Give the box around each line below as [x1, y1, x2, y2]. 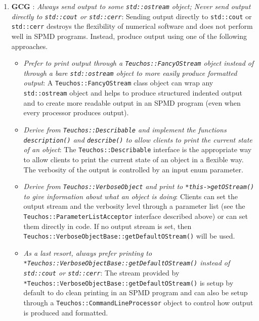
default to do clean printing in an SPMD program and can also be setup [23, 287, 248, 298]
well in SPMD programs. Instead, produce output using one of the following [11, 30, 247, 41]
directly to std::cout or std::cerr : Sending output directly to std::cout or [11, 11, 252, 21]
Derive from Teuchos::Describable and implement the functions [23, 124, 227, 134]
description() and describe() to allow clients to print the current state [23, 134, 252, 145]
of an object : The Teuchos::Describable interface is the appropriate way [23, 144, 252, 155]
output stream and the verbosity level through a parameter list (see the [23, 201, 245, 211]
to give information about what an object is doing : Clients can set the [23, 191, 238, 201]
